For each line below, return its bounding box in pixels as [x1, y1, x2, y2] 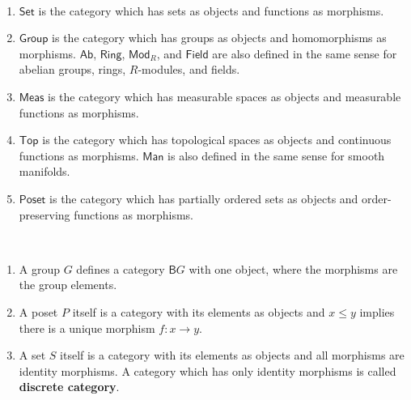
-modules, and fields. [138, 61, 240, 78]
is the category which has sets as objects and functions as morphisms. [38, 2, 384, 19]
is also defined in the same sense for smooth [167, 147, 385, 164]
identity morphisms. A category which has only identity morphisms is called [19, 362, 396, 379]
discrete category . [19, 378, 120, 395]
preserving [19, 206, 70, 223]
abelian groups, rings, [19, 61, 126, 78]
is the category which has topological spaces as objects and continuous [42, 131, 392, 148]
